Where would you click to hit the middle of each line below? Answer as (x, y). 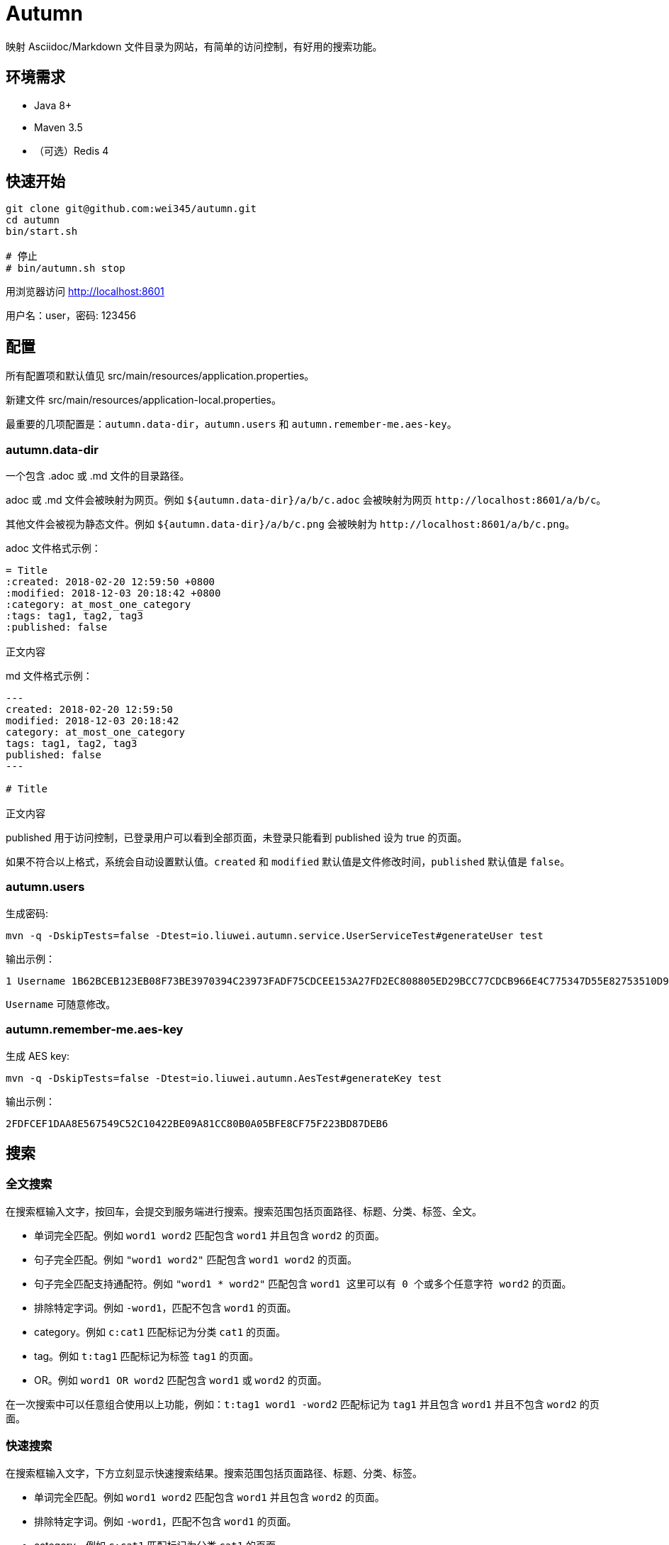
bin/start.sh (42, 232)
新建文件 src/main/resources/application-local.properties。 (144, 400)
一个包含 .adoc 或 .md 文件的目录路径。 (98, 476)
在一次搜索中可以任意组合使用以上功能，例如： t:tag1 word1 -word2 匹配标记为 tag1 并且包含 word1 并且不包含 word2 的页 (303, 1404)
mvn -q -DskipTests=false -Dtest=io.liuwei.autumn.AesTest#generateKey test (224, 1078)
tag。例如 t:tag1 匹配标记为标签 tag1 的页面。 (147, 1356)
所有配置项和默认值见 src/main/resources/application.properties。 (160, 376)
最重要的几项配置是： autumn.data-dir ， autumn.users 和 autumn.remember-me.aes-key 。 (231, 424)
